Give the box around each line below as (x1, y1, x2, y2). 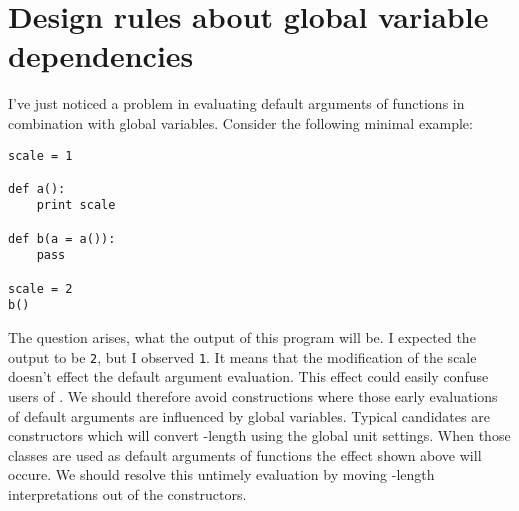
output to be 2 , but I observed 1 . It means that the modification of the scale (8, 346, 477, 367)
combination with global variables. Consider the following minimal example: (8, 112, 473, 133)
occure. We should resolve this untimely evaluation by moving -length (8, 464, 435, 485)
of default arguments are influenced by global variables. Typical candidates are (8, 405, 490, 426)
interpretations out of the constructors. (8, 483, 247, 504)
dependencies (8, 35, 194, 76)
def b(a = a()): (8, 231, 116, 246)
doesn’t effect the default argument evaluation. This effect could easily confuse (8, 366, 489, 387)
